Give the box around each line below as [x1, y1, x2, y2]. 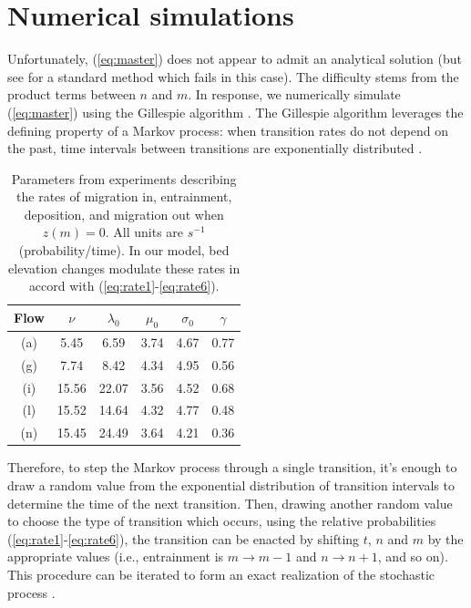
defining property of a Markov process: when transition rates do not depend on [7, 120, 448, 139]
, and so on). [377, 547, 448, 566]
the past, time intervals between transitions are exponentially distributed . [7, 139, 423, 158]
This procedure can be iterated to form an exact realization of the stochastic [7, 564, 435, 583]
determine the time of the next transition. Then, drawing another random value [7, 493, 453, 512]
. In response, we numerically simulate [188, 85, 401, 104]
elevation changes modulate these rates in [8, 258, 241, 277]
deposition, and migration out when [24, 204, 224, 223]
